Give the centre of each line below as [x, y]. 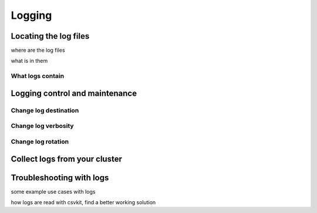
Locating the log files [50, 36]
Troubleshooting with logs [60, 177]
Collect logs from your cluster [67, 159]
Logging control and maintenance [74, 93]
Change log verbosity [42, 126]
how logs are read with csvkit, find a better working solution [83, 202]
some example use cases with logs [53, 191]
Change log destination [45, 110]
